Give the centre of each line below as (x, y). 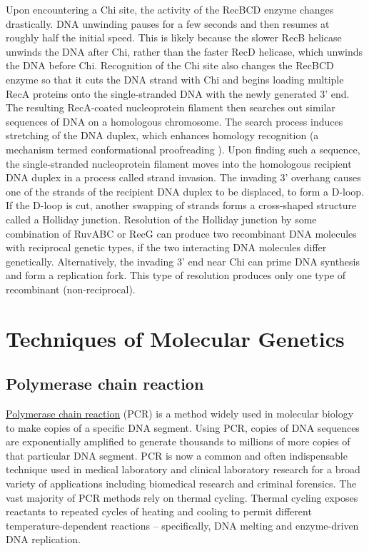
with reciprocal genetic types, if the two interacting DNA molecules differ (166, 247)
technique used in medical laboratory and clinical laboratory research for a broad (183, 469)
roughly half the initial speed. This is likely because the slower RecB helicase (174, 37)
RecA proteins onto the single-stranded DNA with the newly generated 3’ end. (178, 93)
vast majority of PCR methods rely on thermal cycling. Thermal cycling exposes (182, 497)
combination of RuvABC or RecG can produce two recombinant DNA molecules (181, 233)
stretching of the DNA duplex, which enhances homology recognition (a (162, 135)
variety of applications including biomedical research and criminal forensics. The (181, 484)
